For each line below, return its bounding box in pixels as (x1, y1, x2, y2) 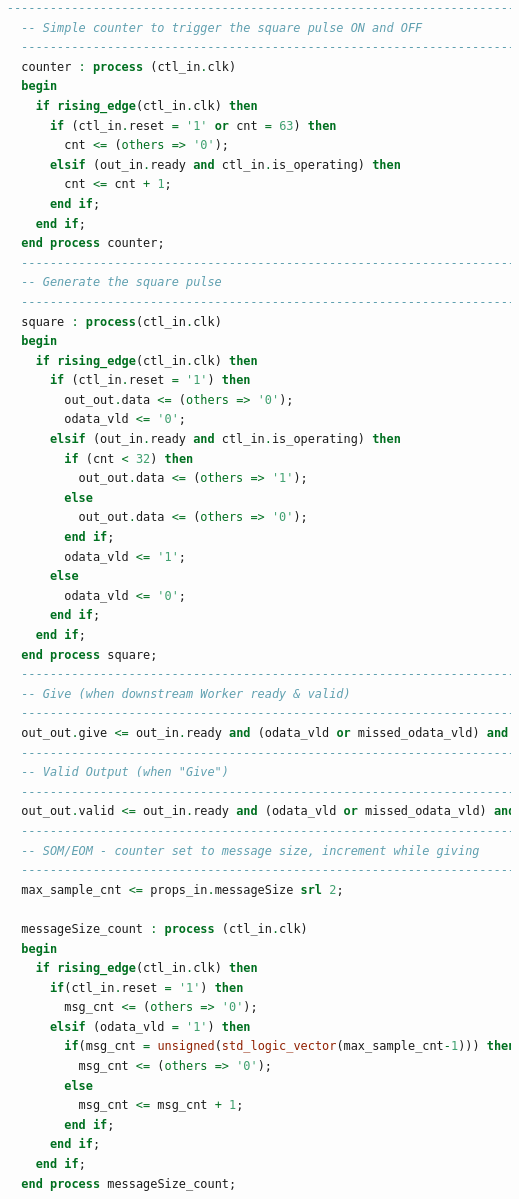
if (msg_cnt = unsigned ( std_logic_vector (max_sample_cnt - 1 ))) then (64, 1039, 516, 1054)
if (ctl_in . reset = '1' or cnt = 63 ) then (49, 118, 337, 133)
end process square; (21, 647, 158, 662)
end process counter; (21, 236, 165, 251)
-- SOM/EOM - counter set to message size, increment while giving (21, 843, 480, 858)
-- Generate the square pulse (21, 275, 222, 290)
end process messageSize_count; (21, 1176, 237, 1191)
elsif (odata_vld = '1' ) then (49, 1019, 251, 1034)
